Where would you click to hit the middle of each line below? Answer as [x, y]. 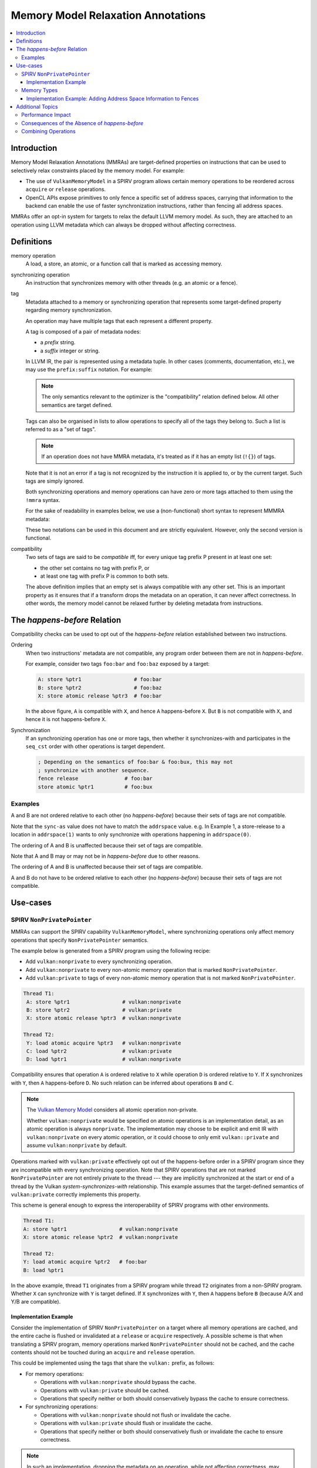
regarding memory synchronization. [69, 310]
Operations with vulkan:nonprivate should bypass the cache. [118, 1382]
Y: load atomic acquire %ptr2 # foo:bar [85, 1262]
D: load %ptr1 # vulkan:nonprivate [104, 1059]
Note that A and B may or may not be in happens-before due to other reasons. [105, 856]
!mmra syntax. [43, 500]
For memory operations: [55, 1373]
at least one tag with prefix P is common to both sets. [105, 576]
